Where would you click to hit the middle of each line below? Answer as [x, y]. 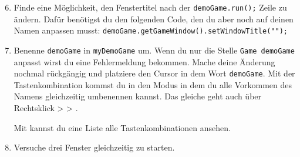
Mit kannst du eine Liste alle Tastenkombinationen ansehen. [122, 127]
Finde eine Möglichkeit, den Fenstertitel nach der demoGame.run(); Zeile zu [150, 7]
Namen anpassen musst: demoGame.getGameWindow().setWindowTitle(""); [151, 30]
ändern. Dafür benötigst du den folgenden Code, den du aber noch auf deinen [154, 19]
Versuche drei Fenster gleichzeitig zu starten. [94, 147]
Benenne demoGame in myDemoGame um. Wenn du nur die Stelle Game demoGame [154, 50]
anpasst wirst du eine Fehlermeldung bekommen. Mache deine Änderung [144, 61]
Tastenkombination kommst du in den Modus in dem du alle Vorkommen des [153, 84]
